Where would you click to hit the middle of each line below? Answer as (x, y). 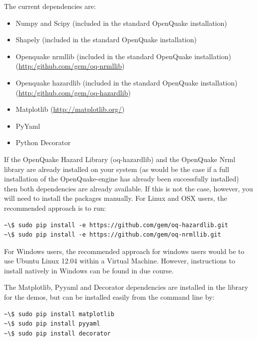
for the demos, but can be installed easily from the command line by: (109, 297)
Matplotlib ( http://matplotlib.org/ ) (70, 109)
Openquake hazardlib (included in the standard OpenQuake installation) (127, 82)
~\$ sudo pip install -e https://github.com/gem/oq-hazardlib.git (116, 225)
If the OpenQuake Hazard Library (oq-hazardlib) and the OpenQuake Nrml (120, 159)
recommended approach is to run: (55, 208)
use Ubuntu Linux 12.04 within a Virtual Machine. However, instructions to (120, 261)
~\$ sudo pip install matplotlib (59, 314)
